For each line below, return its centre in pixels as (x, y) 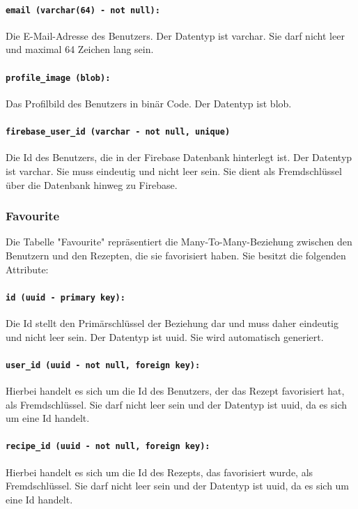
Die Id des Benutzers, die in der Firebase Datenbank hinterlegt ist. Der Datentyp (179, 157)
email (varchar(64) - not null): (83, 10)
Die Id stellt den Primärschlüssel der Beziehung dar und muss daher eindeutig (172, 323)
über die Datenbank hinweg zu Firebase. (92, 184)
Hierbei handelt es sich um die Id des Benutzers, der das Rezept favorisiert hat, (175, 391)
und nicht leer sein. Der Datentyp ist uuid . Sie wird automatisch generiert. (165, 336)
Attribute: (27, 269)
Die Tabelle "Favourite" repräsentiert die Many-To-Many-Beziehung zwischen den (179, 242)
